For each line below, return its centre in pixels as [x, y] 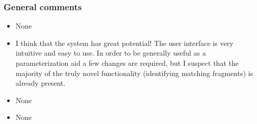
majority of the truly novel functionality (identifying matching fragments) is [134, 73]
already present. [41, 83]
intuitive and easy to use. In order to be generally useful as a [111, 53]
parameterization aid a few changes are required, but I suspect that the [127, 63]
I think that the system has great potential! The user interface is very [124, 43]
